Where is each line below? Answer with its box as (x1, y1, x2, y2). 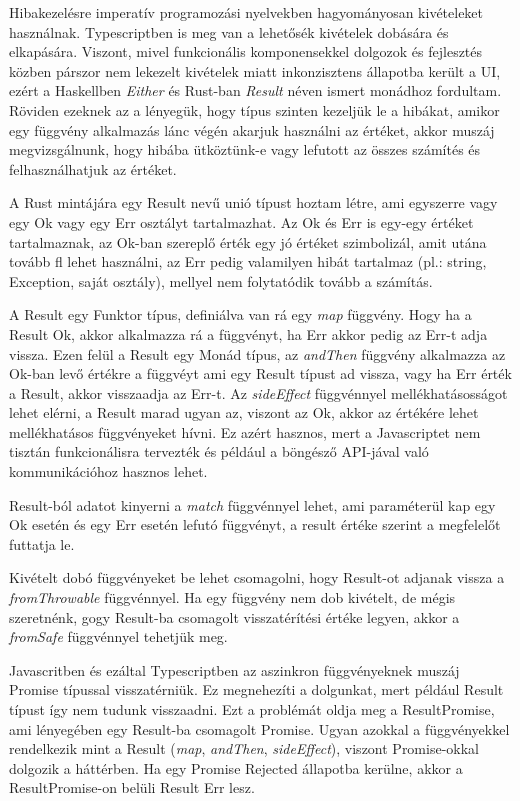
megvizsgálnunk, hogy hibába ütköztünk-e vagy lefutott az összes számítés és (9, 139, 481, 160)
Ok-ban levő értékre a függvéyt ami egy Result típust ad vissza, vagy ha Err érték (9, 363, 512, 384)
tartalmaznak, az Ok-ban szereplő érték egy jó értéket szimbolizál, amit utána (9, 231, 487, 252)
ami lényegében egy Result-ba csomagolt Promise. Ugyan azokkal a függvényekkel (9, 718, 510, 739)
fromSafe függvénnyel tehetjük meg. (9, 626, 228, 647)
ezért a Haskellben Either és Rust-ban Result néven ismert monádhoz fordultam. (9, 80, 502, 101)
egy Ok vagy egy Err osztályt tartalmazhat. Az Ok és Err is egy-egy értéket (9, 211, 474, 232)
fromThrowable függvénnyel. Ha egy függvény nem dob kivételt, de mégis (9, 587, 456, 608)
